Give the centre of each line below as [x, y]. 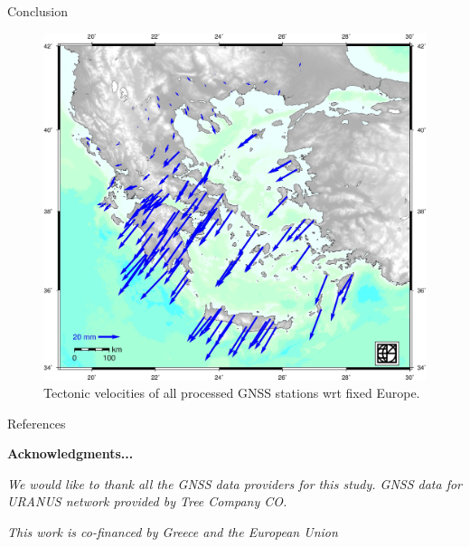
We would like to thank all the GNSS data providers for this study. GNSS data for [235, 483]
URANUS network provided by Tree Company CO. [147, 501]
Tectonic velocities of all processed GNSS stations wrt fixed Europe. [232, 393]
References [37, 423]
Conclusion [38, 11]
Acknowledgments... [70, 453]
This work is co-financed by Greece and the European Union [173, 531]
